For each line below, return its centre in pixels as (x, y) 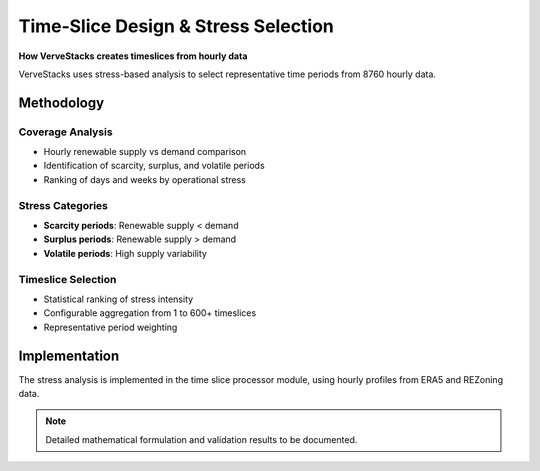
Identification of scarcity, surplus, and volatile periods (154, 166)
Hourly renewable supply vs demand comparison (145, 152)
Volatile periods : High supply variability (125, 253)
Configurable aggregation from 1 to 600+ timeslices (150, 313)
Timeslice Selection (67, 279)
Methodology (61, 102)
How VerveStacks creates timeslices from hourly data (133, 56)
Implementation (69, 355)
